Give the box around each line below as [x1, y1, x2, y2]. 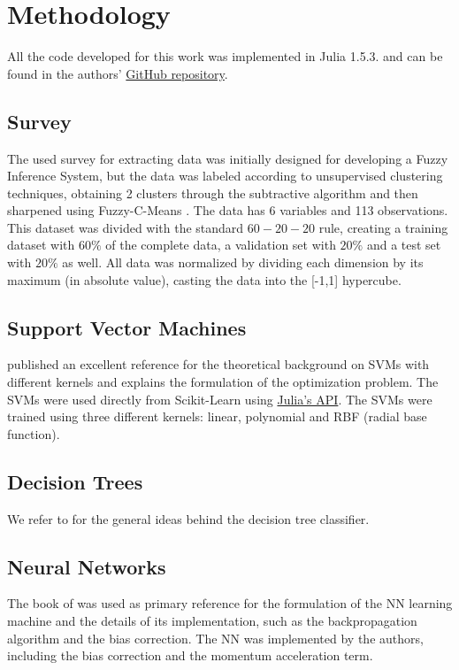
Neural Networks [7, 552, 166, 580]
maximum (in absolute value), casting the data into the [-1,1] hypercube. [7, 270, 402, 289]
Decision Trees [7, 467, 143, 495]
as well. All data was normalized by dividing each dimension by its [62, 253, 424, 272]
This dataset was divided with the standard [7, 218, 244, 236]
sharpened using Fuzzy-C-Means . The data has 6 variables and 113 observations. [7, 201, 448, 219]
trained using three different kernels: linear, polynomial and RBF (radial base [7, 407, 427, 426]
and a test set [366, 235, 441, 254]
